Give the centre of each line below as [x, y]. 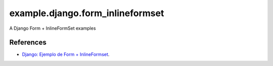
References [28, 43]
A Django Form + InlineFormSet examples [53, 28]
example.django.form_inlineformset [87, 13]
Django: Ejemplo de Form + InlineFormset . [66, 54]
